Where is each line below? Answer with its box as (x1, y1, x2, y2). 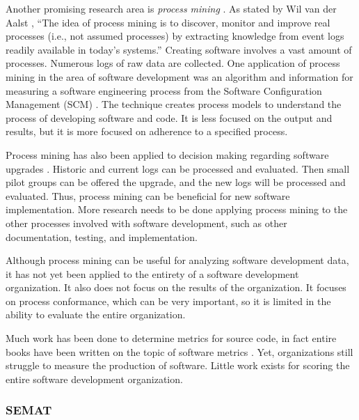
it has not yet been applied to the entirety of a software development (6, 266, 299, 281)
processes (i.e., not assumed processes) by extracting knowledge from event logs (6, 29, 344, 43)
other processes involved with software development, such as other (6, 215, 287, 230)
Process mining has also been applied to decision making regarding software (6, 147, 329, 162)
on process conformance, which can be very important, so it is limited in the (6, 293, 331, 308)
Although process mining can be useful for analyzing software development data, (6, 253, 349, 267)
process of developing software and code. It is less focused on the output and (6, 110, 333, 125)
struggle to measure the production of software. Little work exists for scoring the (6, 358, 350, 373)
